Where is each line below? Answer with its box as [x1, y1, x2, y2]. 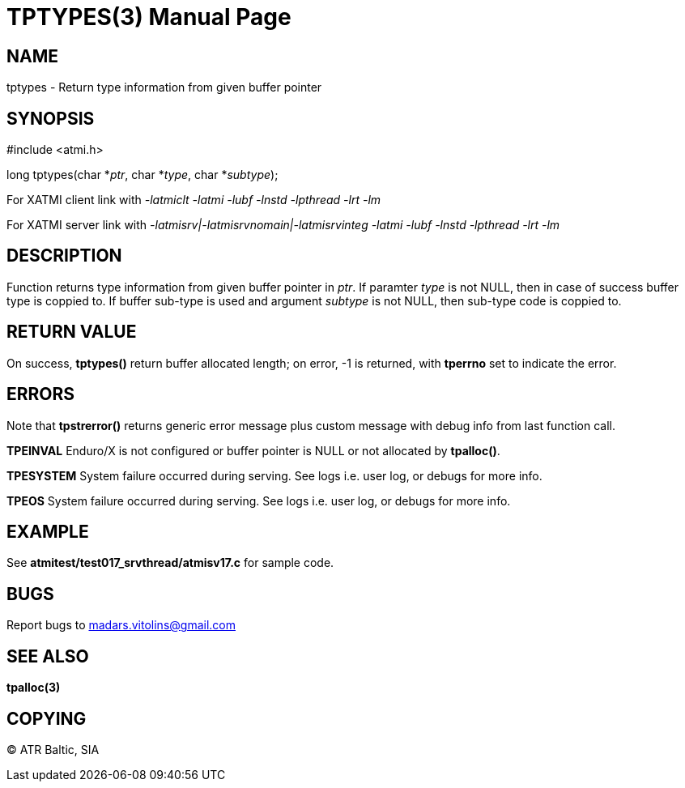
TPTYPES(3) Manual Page [6, 3, 291, 31]
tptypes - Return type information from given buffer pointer [6, 80, 322, 95]
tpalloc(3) [6, 680, 61, 695]
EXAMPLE [6, 521, 89, 542]
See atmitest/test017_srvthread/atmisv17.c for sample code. [6, 556, 334, 570]
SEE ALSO [6, 645, 89, 667]
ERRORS [6, 384, 75, 405]
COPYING [6, 708, 87, 729]
